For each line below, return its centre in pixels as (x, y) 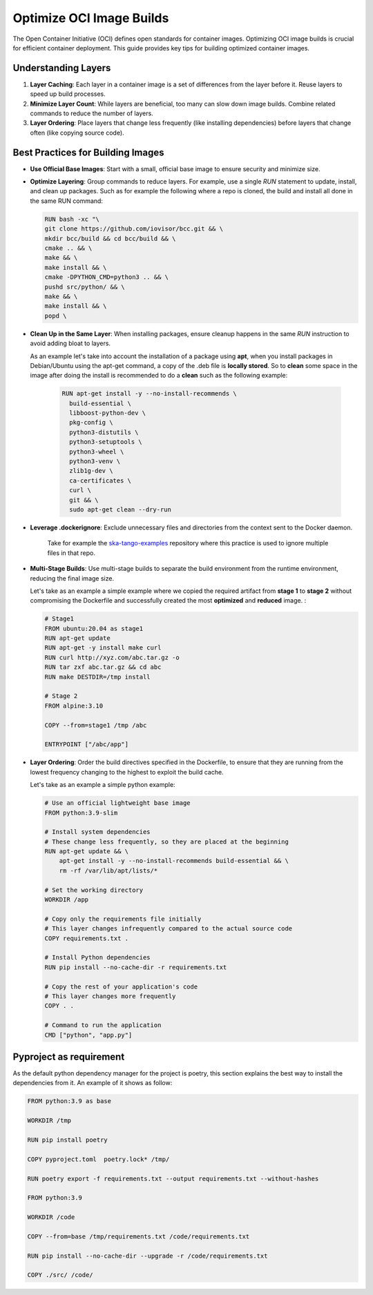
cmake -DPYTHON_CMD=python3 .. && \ (107, 277)
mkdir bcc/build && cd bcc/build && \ (110, 238)
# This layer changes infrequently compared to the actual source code (169, 929)
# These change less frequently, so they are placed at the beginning (167, 841)
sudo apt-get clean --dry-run (121, 509)
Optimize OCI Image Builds (91, 18)
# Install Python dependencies (98, 957)
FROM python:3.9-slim (81, 812)
